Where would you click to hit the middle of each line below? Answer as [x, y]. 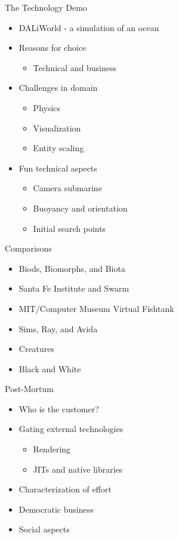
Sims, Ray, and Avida [58, 328]
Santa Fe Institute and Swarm [74, 288]
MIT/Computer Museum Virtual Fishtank [96, 308]
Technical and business [75, 67]
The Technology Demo [46, 7]
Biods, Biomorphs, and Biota [72, 268]
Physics [47, 107]
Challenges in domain [58, 88]
